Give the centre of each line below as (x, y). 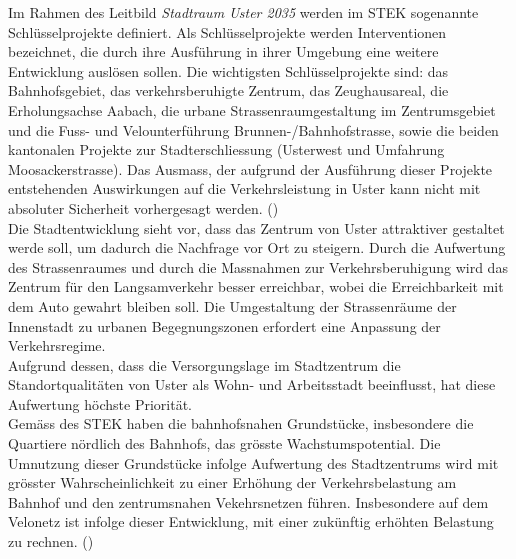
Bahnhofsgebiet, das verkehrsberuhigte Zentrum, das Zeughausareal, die (228, 90)
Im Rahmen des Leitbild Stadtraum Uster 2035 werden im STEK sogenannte (243, 12)
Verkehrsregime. (57, 345)
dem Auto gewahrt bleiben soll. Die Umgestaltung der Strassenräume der (232, 305)
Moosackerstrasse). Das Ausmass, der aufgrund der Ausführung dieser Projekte (250, 168)
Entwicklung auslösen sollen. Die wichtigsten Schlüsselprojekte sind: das (228, 70)
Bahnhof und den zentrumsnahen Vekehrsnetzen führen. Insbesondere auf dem (248, 501)
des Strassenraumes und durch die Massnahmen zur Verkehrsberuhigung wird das (258, 266)
